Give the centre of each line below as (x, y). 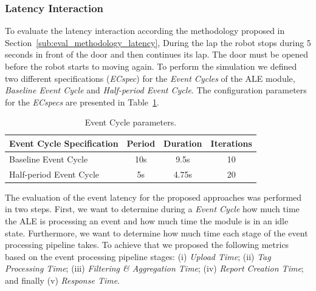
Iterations (231, 143)
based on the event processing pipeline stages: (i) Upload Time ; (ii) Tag (138, 256)
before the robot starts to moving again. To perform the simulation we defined (151, 66)
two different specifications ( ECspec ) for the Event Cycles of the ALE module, (150, 78)
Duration (183, 143)
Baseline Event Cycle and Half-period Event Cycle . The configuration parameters (156, 90)
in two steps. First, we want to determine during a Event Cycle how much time (152, 209)
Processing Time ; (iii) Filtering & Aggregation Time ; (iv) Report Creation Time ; (154, 268)
